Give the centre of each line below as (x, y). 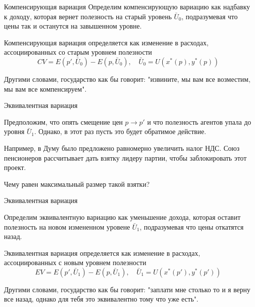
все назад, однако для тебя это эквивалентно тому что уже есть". (101, 299)
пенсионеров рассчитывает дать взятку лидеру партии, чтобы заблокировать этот (125, 157)
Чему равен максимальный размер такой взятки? (77, 184)
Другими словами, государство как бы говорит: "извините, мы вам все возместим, (127, 79)
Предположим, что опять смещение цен (63, 121)
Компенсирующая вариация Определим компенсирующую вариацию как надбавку (127, 6)
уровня (14, 131)
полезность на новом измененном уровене (67, 226)
